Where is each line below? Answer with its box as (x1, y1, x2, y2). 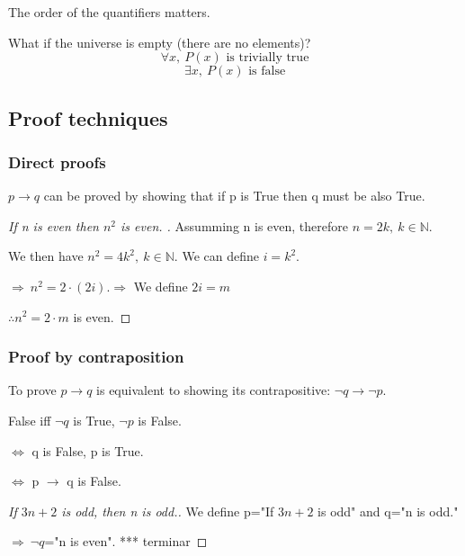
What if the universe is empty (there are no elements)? (8, 32, 311, 51)
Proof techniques (8, 103, 168, 131)
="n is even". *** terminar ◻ (44, 532, 208, 551)
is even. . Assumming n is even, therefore (121, 216, 348, 235)
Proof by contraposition (8, 345, 184, 368)
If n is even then (8, 216, 99, 235)
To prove (8, 381, 57, 399)
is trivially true (226, 51, 309, 65)
